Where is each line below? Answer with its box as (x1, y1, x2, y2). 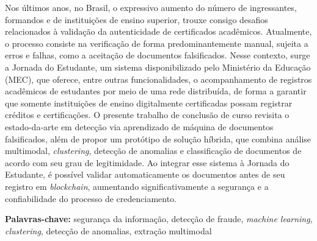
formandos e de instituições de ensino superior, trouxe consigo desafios (5, 13, 268, 26)
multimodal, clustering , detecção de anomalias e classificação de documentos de (5, 144, 302, 157)
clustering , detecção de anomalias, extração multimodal (5, 224, 212, 237)
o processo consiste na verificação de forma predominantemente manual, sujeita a (5, 37, 308, 49)
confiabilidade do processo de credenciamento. (5, 192, 177, 204)
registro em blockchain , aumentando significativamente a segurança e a (5, 180, 269, 192)
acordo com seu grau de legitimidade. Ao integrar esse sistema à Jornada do (5, 156, 290, 169)
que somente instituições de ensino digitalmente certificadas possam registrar (5, 96, 293, 109)
